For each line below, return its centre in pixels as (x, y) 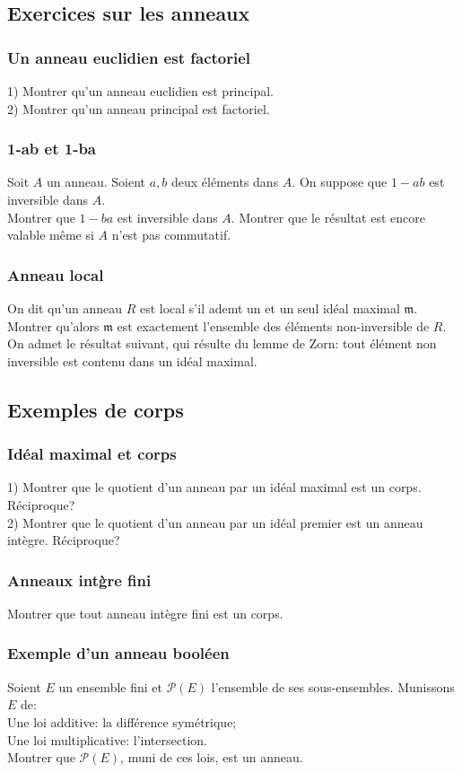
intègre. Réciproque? (64, 540)
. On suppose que (340, 182)
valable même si (51, 235)
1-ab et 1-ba (52, 149)
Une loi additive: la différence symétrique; (122, 721)
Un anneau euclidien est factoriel (129, 57)
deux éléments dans (225, 182)
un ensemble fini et (110, 686)
